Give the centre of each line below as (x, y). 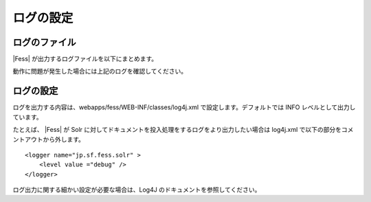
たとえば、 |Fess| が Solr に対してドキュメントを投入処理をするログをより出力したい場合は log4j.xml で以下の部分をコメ (183, 130)
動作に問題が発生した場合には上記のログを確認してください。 (100, 71)
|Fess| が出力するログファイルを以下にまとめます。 (85, 59)
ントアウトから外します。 (49, 139)
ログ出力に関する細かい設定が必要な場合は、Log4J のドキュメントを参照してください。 (137, 190)
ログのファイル (44, 42)
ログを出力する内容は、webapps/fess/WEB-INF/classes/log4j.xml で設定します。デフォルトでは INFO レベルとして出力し (184, 107)
